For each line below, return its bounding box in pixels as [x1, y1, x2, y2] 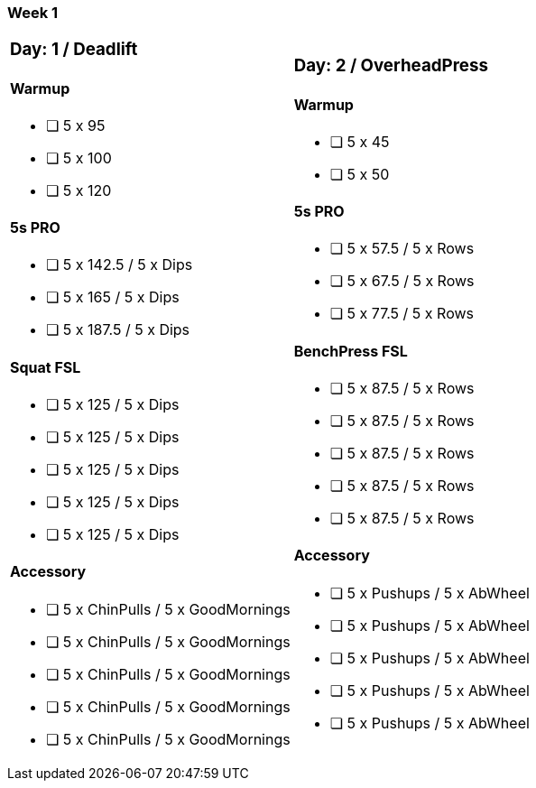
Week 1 [7, 4, 59, 22]
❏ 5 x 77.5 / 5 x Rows [329, 304, 474, 323]
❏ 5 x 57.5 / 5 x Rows [329, 239, 475, 258]
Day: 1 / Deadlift [10, 39, 138, 60]
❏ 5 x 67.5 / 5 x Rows [329, 272, 475, 291]
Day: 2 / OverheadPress [293, 55, 488, 77]
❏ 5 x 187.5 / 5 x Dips [46, 320, 190, 339]
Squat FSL [10, 357, 81, 376]
